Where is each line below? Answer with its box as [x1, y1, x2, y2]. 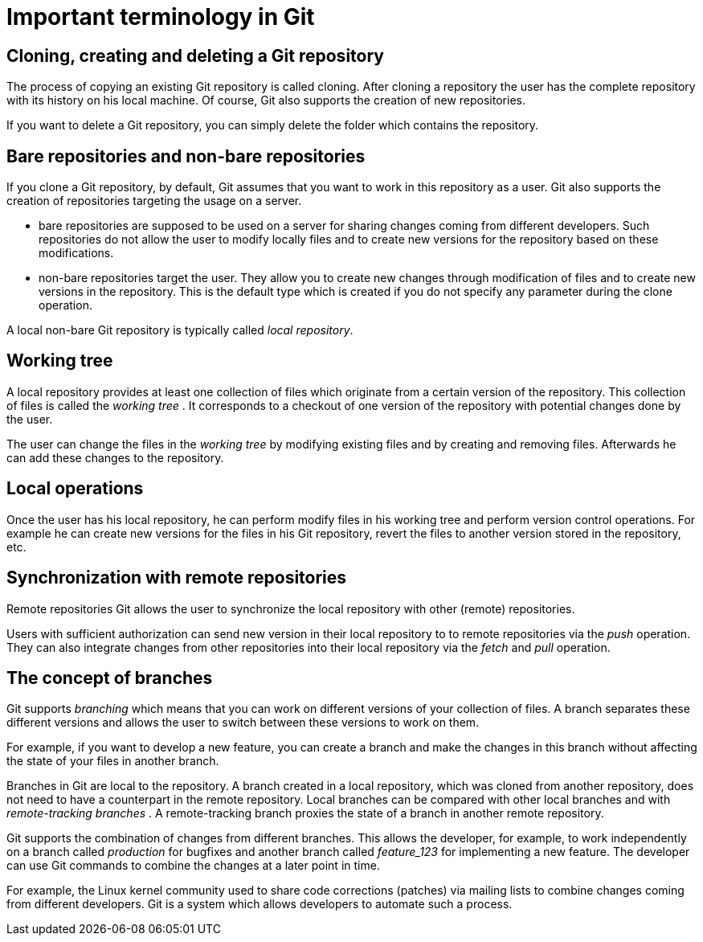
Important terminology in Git [6, 3, 315, 31]
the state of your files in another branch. [6, 754, 219, 768]
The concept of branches [6, 667, 213, 688]
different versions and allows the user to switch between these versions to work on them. [6, 715, 480, 730]
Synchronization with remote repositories [6, 567, 347, 588]
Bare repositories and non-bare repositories [6, 145, 366, 166]
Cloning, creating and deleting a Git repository [6, 45, 384, 66]
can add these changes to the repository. [6, 450, 224, 465]
